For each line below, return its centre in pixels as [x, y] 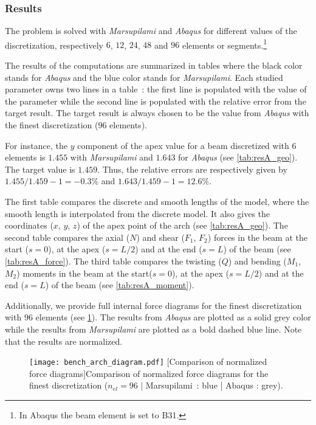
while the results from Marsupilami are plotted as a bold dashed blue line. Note [153, 329]
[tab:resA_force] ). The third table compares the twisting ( [113, 261]
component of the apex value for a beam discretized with [183, 145]
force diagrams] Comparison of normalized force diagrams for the [149, 373]
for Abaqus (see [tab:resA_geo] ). [238, 157]
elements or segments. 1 [224, 44]
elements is [25, 157]
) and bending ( [257, 261]
